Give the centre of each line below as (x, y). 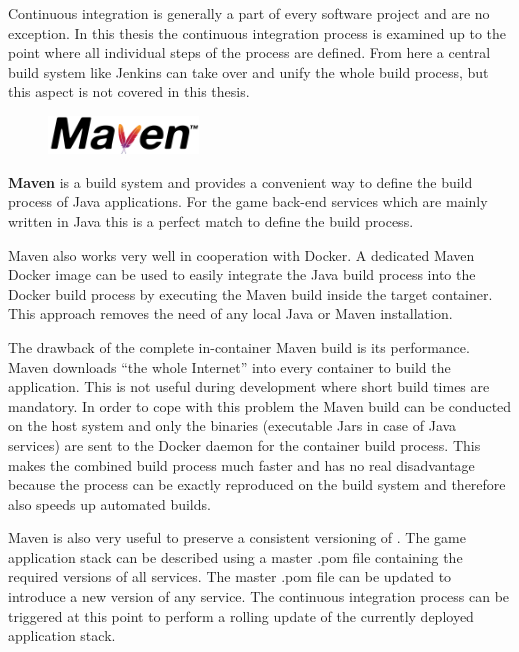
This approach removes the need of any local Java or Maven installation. (230, 313)
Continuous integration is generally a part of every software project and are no (249, 13)
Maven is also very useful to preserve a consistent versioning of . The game (237, 537)
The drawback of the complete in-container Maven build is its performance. (239, 346)
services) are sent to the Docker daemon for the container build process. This (244, 444)
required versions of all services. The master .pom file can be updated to (230, 576)
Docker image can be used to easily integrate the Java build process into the (242, 274)
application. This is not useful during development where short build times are (249, 386)
